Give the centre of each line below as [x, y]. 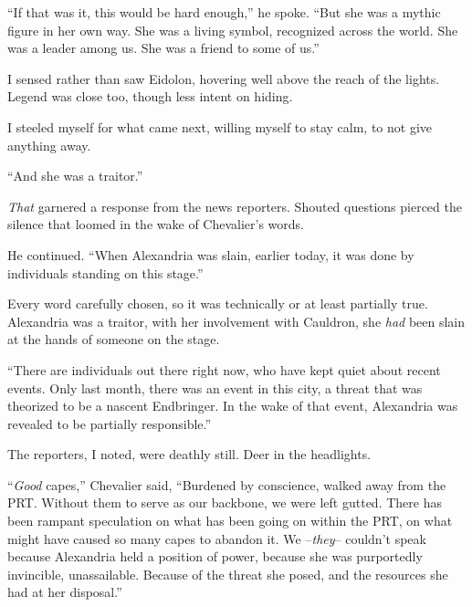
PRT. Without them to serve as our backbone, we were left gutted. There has [225, 502]
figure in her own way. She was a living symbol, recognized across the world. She [233, 30]
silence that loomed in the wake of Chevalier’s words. [156, 224]
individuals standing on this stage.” [105, 272]
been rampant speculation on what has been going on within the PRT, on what [230, 521]
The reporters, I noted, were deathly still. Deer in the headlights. [189, 454]
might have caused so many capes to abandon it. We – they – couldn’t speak [217, 538]
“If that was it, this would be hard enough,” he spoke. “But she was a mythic [224, 12]
